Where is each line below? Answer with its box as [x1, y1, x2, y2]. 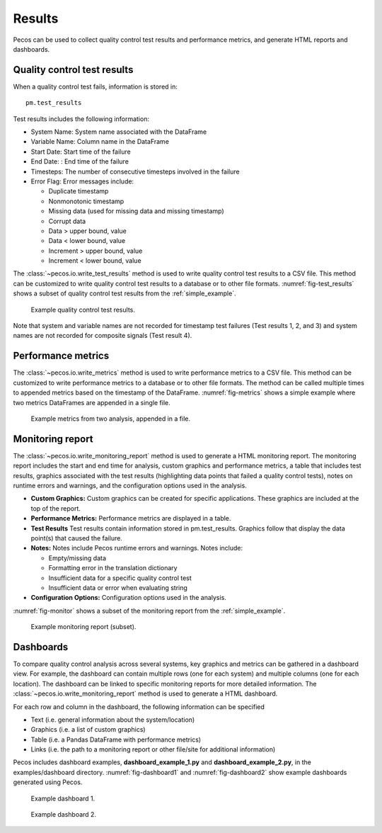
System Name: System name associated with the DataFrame [30, 127, 207, 136]
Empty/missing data [48, 553, 106, 562]
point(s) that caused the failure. [30, 533, 123, 542]
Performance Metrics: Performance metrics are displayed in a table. [30, 514, 231, 523]
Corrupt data [48, 217, 86, 225]
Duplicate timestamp [48, 187, 109, 195]
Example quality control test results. [30, 305, 136, 314]
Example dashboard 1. [30, 794, 95, 803]
